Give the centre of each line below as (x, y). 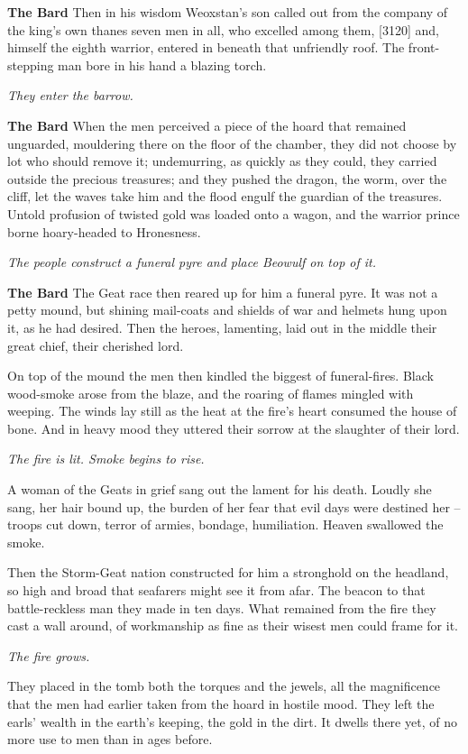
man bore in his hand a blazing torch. (162, 64)
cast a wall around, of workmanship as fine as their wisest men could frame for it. (233, 625)
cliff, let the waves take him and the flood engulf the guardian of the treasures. (225, 196)
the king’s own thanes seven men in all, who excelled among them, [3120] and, (223, 29)
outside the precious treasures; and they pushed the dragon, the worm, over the (227, 178)
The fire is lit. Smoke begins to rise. (106, 459)
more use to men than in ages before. (110, 739)
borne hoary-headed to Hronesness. (104, 231)
